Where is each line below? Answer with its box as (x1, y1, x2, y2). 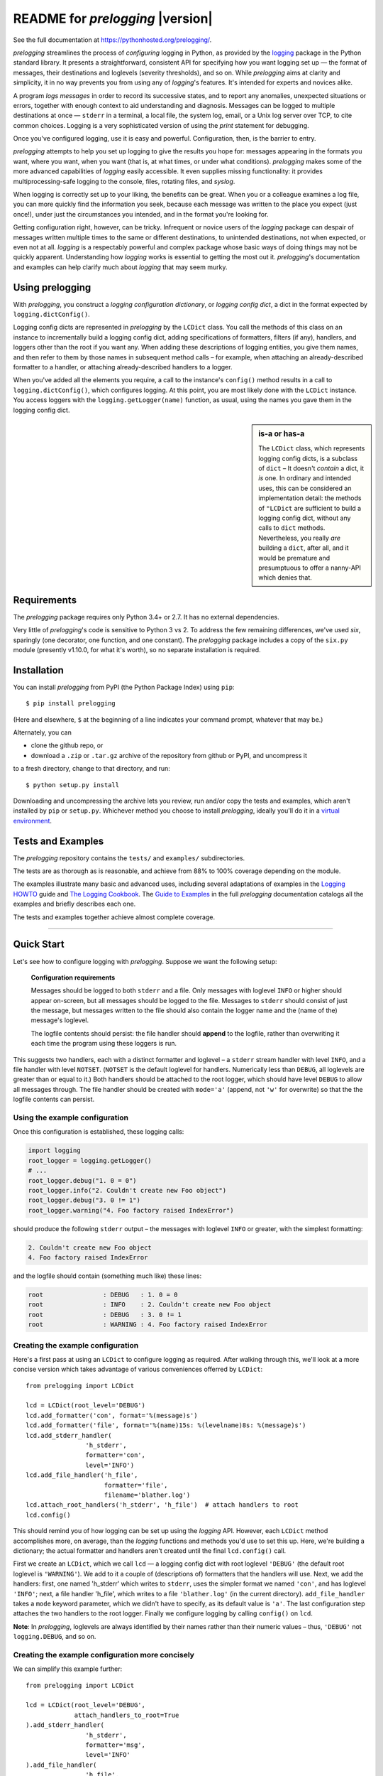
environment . (13, 816, 52, 825)
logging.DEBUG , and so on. (13, 1632, 96, 1641)
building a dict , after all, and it (258, 543, 349, 552)
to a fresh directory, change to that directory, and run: (13, 764, 170, 773)
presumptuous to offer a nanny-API (258, 563, 361, 572)
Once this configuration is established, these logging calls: (13, 1127, 184, 1136)
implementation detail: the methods (258, 494, 362, 502)
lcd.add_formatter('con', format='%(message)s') (26, 1411, 198, 1419)
